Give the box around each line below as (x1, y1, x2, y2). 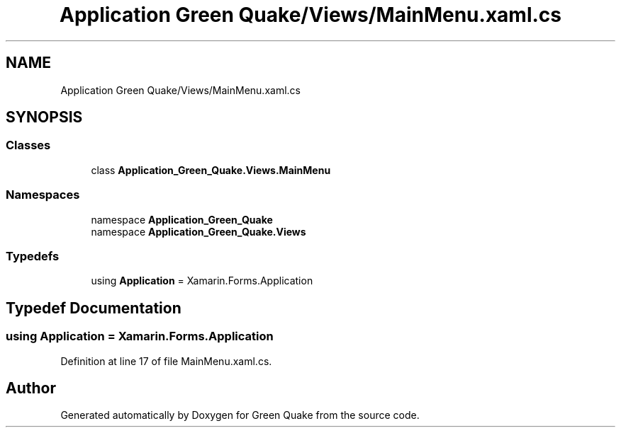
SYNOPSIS (6, 108, 83, 127)
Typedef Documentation (6, 299, 181, 317)
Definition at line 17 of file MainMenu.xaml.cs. (60, 354, 272, 367)
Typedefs (6, 248, 60, 263)
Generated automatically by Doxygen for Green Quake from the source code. (60, 409, 420, 422)
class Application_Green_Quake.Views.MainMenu (91, 163, 331, 176)
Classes (6, 138, 51, 153)
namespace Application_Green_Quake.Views (91, 225, 306, 238)
